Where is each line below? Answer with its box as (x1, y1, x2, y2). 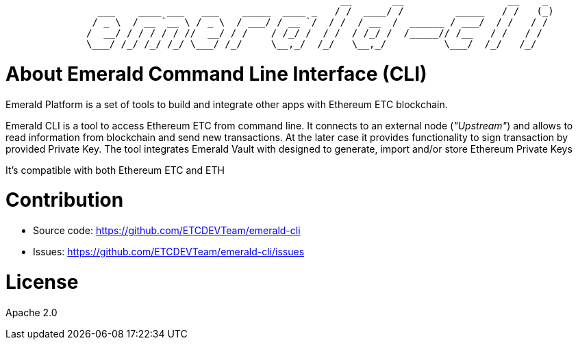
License (5, 270, 79, 294)
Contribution (5, 188, 124, 212)
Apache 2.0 (5, 306, 58, 318)
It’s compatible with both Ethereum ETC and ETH (5, 164, 225, 176)
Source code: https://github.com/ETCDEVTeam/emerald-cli (33, 225, 301, 236)
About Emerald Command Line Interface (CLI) (5, 62, 427, 86)
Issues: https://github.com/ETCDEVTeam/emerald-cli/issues (33, 246, 305, 257)
